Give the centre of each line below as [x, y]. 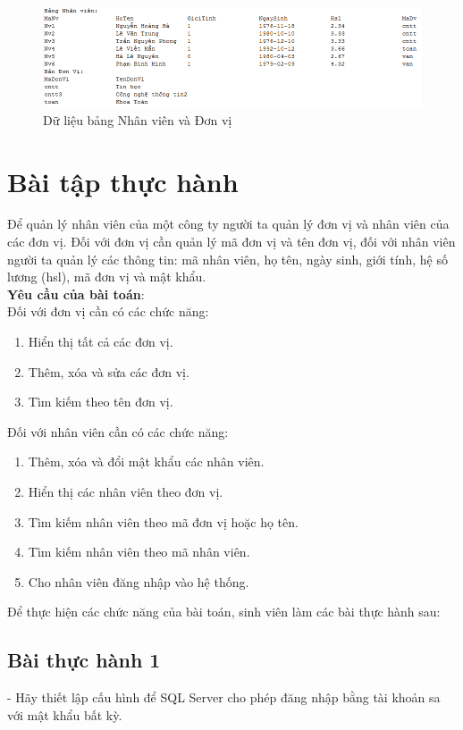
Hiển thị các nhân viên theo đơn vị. [126, 491]
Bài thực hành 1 [84, 660]
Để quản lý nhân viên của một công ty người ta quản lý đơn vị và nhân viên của [228, 224]
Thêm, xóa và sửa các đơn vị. [109, 371]
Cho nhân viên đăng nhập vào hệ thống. [139, 581]
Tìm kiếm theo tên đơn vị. [101, 402]
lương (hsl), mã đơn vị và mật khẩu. [107, 277]
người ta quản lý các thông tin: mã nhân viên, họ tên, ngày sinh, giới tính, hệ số [227, 259]
